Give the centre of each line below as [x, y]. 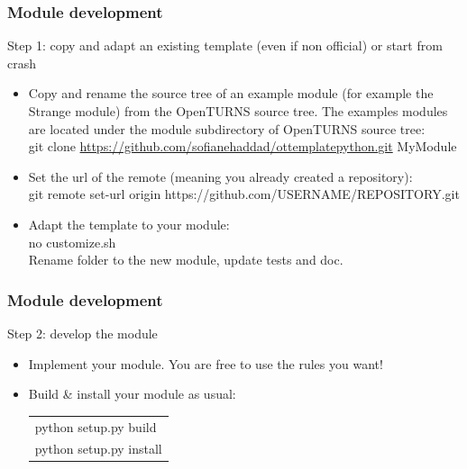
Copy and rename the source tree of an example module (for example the [231, 93]
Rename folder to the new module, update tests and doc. [186, 260]
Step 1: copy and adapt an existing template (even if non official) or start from [225, 45]
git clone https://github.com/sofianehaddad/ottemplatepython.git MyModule [243, 146]
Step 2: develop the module [82, 333]
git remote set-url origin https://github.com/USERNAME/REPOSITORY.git [244, 194]
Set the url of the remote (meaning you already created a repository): [220, 176]
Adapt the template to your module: [129, 224]
